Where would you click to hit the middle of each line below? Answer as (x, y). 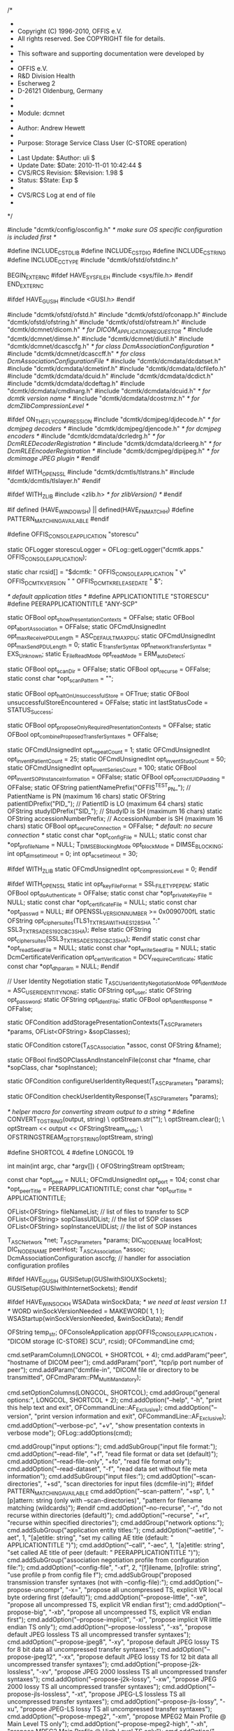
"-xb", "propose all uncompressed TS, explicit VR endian (130, 1613)
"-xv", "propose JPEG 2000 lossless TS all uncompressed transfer (131, 1672)
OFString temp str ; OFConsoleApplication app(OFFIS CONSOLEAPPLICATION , (112, 1333)
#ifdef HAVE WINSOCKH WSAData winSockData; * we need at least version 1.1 (117, 1303)
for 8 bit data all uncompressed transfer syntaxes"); (81, 1650)
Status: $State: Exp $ (48, 180)
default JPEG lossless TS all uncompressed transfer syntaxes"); (99, 1635)
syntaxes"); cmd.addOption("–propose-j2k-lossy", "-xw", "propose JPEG (112, 1679)
